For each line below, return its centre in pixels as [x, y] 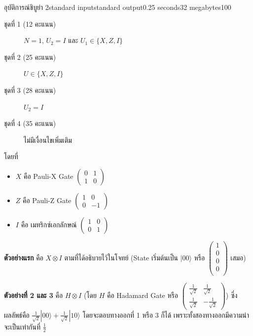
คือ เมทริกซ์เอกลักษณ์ [49, 224]
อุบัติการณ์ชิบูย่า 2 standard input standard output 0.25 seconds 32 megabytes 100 [118, 7]
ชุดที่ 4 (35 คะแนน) [30, 123]
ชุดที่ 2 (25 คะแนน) [30, 57]
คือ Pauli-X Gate [49, 176]
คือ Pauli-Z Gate [47, 200]
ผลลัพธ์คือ [17, 315]
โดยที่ [11, 156]
